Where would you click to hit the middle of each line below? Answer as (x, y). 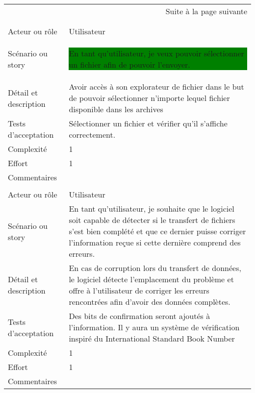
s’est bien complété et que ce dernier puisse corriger (157, 231)
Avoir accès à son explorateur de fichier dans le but (156, 86)
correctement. (92, 135)
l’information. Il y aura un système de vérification (154, 327)
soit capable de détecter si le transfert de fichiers (152, 220)
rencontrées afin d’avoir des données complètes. (150, 302)
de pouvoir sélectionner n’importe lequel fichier (149, 98)
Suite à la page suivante (206, 11)
